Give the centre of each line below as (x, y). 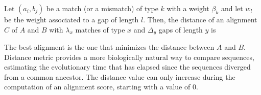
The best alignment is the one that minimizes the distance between (109, 47)
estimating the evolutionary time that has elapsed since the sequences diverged (127, 67)
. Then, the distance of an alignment (200, 19)
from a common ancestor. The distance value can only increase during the (120, 76)
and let (232, 8)
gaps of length (181, 29)
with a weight (188, 8)
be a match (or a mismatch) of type (102, 8)
